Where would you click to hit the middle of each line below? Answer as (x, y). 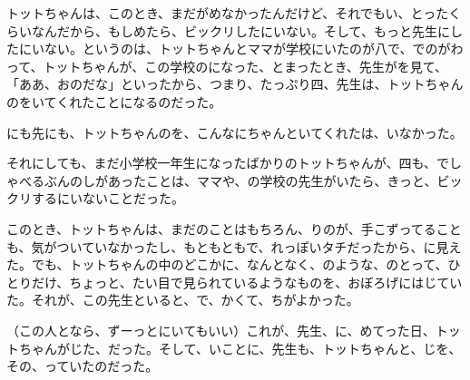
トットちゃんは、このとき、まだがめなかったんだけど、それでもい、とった (228, 13)
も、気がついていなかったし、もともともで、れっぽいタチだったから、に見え (234, 246)
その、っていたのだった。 (83, 366)
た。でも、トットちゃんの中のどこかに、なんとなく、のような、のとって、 (227, 264)
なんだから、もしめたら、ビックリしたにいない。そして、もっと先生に (240, 30)
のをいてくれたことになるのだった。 (114, 101)
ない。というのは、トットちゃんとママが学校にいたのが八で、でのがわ (254, 49)
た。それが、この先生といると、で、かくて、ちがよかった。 (183, 300)
